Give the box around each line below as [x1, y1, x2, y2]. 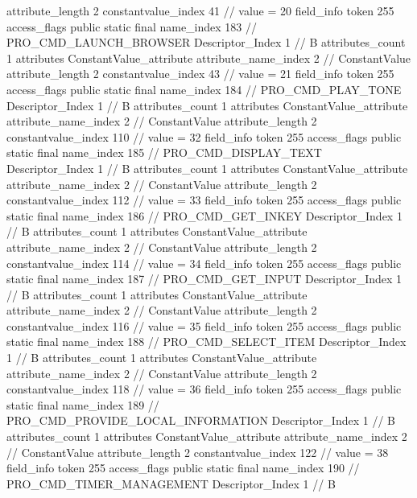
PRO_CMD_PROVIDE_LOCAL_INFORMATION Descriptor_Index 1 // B [6, 412, 395, 429]
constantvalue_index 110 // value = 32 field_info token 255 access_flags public [6, 128, 402, 145]
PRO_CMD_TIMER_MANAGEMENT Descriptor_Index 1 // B [6, 475, 336, 492]
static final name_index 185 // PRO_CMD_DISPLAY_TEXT [6, 144, 322, 161]
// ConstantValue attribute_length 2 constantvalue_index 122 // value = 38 [6, 443, 389, 460]
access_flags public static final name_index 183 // [6, 18, 258, 35]
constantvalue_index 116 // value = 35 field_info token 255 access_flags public [6, 317, 402, 334]
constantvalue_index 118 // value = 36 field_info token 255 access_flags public [6, 381, 402, 397]
